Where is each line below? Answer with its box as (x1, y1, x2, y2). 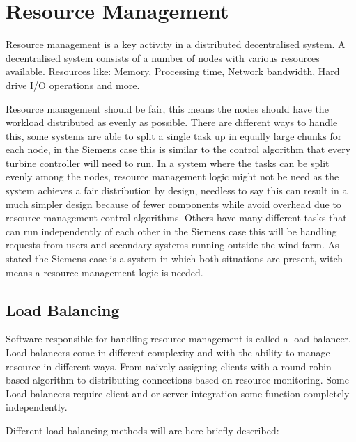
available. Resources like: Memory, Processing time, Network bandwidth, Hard (6, 64, 340, 79)
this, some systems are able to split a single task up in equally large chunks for (6, 128, 342, 143)
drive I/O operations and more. (6, 77, 140, 92)
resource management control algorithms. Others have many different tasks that (6, 210, 347, 225)
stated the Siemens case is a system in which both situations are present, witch (6, 251, 343, 266)
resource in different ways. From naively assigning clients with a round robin (6, 358, 332, 373)
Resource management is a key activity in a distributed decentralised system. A (6, 37, 346, 52)
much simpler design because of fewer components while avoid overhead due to (6, 196, 341, 211)
